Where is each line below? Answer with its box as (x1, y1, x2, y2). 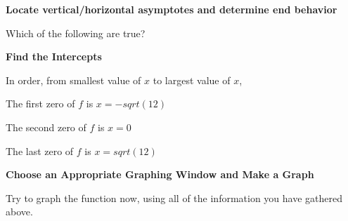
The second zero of (6, 119, 86, 134)
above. (6, 204, 33, 219)
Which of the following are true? (6, 25, 146, 40)
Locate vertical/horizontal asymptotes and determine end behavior (6, 2, 337, 16)
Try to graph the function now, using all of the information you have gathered (6, 190, 343, 205)
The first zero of (6, 96, 75, 111)
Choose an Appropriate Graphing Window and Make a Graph (6, 167, 314, 182)
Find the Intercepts (6, 49, 102, 64)
